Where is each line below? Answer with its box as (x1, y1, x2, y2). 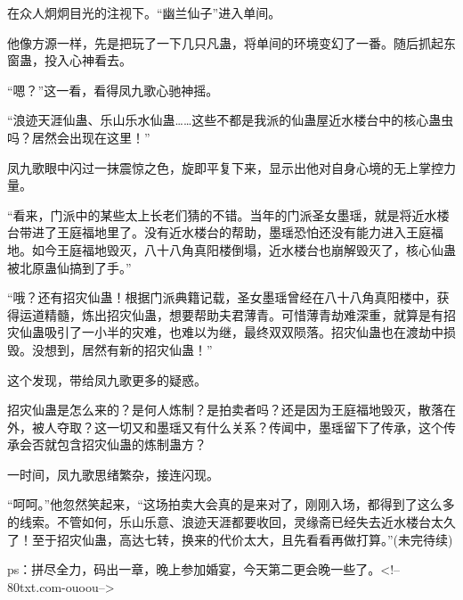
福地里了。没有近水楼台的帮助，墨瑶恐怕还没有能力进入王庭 (81, 223, 431, 242)
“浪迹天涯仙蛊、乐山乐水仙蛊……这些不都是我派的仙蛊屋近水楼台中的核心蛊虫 (7, 111, 454, 129)
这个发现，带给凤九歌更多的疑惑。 (7, 370, 207, 389)
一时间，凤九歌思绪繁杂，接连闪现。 (7, 464, 219, 483)
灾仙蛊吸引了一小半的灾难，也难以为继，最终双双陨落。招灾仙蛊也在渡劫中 (7, 323, 443, 341)
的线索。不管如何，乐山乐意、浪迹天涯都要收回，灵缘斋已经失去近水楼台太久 (7, 513, 456, 531)
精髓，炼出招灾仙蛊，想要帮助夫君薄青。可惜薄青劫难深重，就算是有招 (44, 305, 456, 324)
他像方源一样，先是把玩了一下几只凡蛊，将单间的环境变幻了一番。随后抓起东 (7, 33, 456, 52)
